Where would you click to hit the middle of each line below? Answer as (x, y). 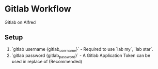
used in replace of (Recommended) (47, 62)
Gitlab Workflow (38, 9)
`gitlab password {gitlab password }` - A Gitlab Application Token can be (81, 56)
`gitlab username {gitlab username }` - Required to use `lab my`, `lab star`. (82, 49)
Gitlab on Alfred (20, 22)
